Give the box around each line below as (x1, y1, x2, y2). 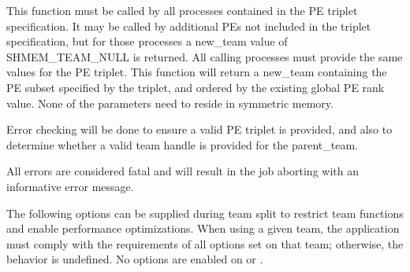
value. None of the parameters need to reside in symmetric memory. (6, 94, 334, 111)
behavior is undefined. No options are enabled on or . (6, 251, 263, 267)
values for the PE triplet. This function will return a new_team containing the (6, 64, 387, 80)
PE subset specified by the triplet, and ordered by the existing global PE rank (6, 79, 385, 95)
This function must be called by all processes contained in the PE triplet (6, 2, 358, 18)
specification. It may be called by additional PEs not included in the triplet (6, 17, 371, 34)
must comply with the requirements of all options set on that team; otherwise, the (6, 235, 404, 252)
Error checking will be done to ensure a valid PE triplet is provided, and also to (6, 121, 393, 138)
